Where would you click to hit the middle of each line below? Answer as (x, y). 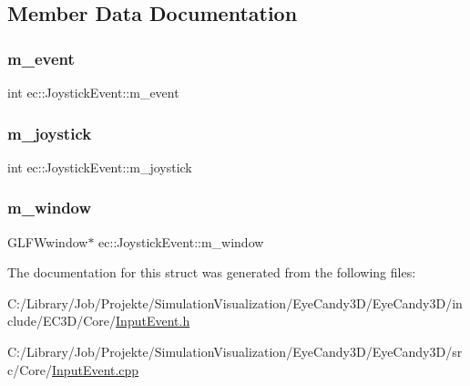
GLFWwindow (48, 241)
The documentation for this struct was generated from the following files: (212, 272)
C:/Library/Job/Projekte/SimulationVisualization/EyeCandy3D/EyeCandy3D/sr (235, 351)
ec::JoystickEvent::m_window (181, 241)
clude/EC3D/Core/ (62, 321)
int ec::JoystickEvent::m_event (93, 92)
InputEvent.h (153, 321)
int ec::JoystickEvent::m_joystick (100, 167)
